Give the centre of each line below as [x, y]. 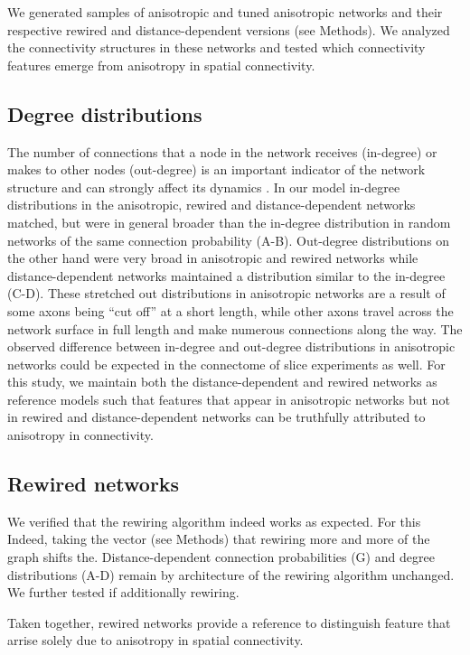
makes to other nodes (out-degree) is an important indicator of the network [216, 169]
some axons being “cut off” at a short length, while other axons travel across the [230, 310]
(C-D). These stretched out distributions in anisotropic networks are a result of [226, 293]
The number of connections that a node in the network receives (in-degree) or [222, 151]
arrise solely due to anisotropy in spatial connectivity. [155, 640]
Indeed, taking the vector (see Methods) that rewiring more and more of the [219, 539]
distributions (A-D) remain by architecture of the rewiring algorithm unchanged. [231, 574]
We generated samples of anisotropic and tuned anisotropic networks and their [225, 12]
